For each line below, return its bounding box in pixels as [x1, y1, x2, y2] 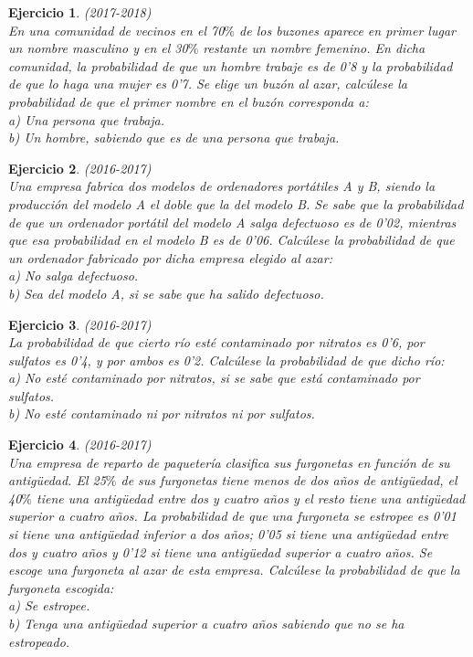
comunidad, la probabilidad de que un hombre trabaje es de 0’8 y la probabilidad [8, 56, 453, 75]
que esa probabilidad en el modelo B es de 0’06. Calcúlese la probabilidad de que [8, 230, 455, 249]
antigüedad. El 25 [8, 471, 106, 490]
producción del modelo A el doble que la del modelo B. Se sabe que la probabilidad [8, 194, 464, 213]
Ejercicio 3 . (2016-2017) [8, 314, 152, 334]
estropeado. [8, 631, 70, 651]
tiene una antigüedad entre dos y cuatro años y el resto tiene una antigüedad [36, 488, 466, 507]
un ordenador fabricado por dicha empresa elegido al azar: [8, 248, 332, 267]
